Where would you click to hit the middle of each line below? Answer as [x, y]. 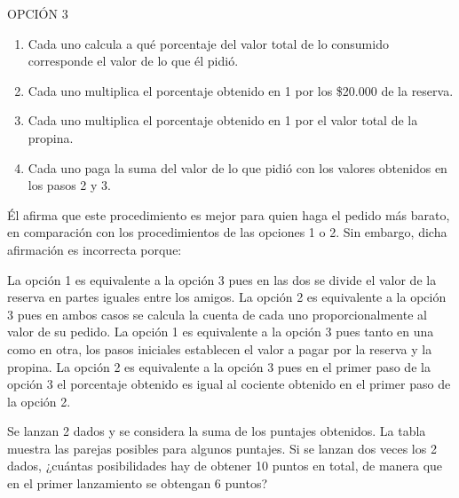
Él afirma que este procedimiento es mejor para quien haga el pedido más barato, [229, 214]
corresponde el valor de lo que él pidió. [133, 61]
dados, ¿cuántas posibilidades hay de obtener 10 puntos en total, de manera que [225, 466]
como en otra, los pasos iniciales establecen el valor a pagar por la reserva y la [220, 348]
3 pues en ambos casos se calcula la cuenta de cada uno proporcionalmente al [217, 314]
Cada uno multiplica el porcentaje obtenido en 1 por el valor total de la [223, 120]
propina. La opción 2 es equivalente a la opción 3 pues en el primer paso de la [219, 366]
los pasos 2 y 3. [69, 185]
